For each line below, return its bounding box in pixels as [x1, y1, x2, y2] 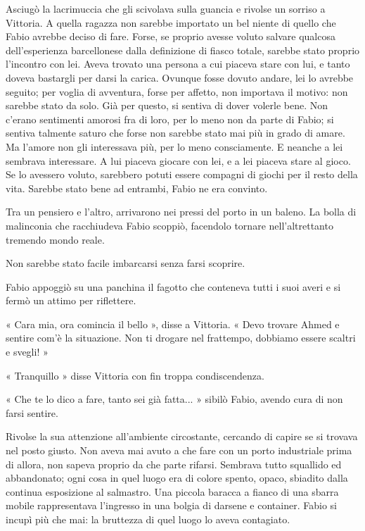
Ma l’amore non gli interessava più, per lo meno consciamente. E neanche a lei [6, 139, 343, 154]
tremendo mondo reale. [6, 232, 105, 246]
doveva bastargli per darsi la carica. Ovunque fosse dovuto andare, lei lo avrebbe [6, 70, 354, 85]
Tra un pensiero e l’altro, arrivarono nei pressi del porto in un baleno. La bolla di [6, 204, 357, 219]
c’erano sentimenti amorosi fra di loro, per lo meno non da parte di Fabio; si [6, 111, 334, 126]
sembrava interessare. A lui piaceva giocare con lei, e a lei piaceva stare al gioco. [6, 153, 351, 168]
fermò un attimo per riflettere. [6, 293, 136, 308]
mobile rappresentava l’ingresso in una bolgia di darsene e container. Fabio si [6, 498, 337, 513]
